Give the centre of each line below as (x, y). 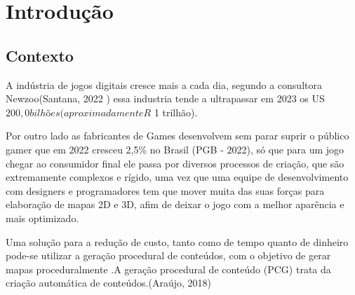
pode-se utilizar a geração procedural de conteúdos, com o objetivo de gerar (168, 255)
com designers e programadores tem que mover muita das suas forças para (165, 190)
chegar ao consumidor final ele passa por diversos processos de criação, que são (175, 163)
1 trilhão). (176, 112)
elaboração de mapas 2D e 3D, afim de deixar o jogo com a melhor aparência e (175, 204)
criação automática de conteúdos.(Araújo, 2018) (108, 283)
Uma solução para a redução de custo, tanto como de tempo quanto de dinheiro (177, 241)
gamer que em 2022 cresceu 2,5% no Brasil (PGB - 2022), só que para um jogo (175, 149)
